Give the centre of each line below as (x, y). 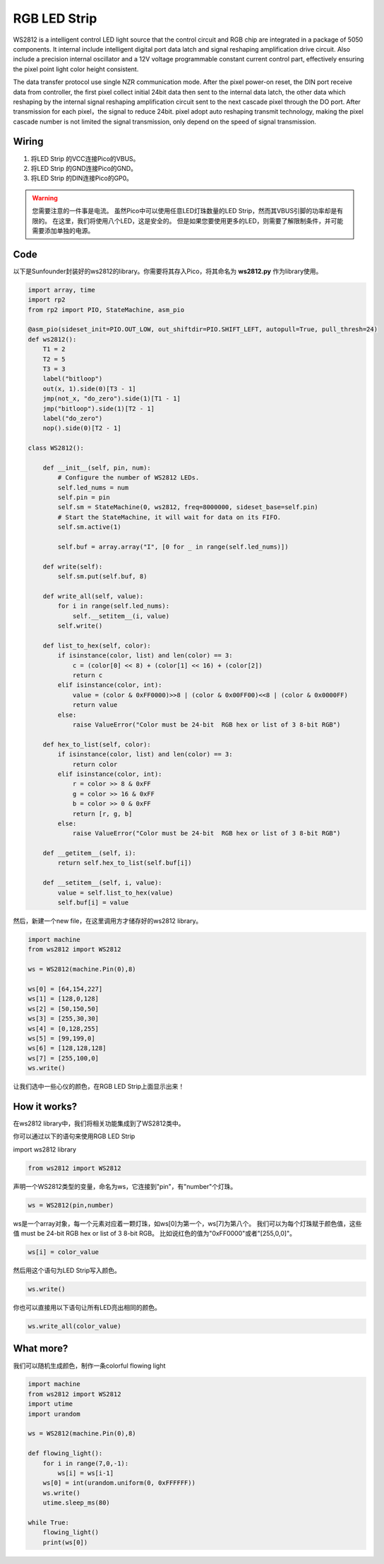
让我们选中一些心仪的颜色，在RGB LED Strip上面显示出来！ (99, 1087)
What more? (41, 1349)
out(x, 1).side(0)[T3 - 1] (90, 389)
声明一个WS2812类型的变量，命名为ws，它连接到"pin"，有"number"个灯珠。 (125, 1186)
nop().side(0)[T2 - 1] (82, 428)
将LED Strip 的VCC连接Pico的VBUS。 (85, 158)
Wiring (28, 142)
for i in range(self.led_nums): (113, 606)
